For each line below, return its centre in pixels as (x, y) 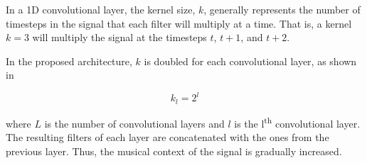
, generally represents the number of (282, 9)
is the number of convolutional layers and (134, 123)
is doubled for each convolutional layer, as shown (250, 61)
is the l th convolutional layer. (297, 122)
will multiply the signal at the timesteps (119, 37)
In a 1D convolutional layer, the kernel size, (101, 9)
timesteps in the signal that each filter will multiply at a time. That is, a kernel (179, 23)
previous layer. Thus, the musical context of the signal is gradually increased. (174, 151)
